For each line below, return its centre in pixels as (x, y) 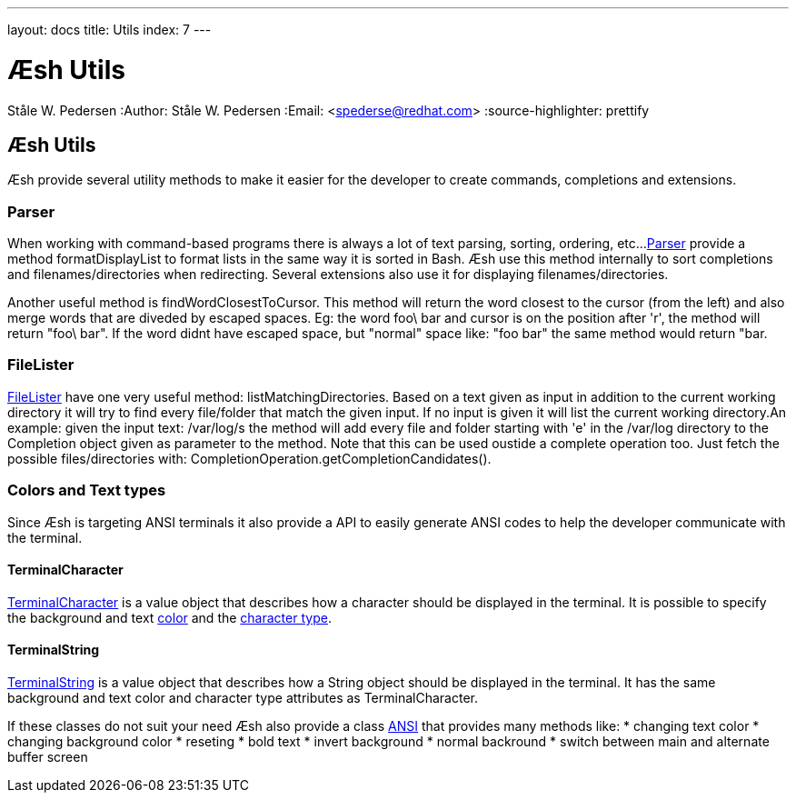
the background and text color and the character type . (169, 617)
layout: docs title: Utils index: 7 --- (109, 30)
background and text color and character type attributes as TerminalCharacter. (243, 698)
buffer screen (48, 757)
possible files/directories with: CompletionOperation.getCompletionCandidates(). (249, 458)
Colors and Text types (87, 490)
